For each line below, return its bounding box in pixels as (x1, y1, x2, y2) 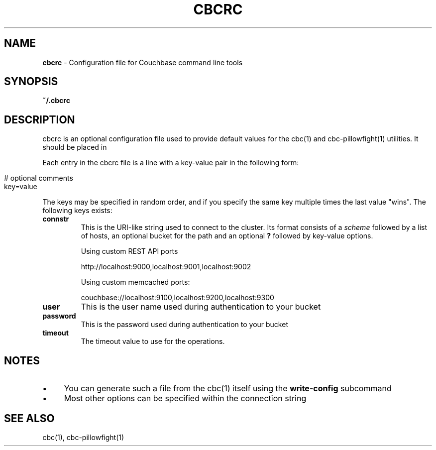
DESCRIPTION (4, 113, 75, 126)
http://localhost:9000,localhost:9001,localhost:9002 (81, 262, 251, 271)
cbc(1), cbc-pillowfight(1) (42, 433, 124, 442)
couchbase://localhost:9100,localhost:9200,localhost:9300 (81, 293, 274, 302)
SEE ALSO (4, 412, 55, 425)
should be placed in (42, 143, 107, 152)
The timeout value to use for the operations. (81, 337, 225, 346)
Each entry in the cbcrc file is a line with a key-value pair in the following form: (42, 158, 299, 167)
